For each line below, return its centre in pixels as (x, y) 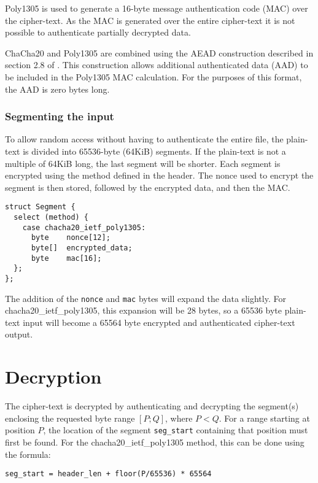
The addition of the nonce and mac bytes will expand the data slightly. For (145, 298)
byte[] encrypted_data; (82, 248)
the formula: (28, 454)
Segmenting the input (60, 116)
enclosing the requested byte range (70, 418)
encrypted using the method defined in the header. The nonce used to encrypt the (159, 175)
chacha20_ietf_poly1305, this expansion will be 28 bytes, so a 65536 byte (144, 310)
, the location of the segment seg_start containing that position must (176, 430)
